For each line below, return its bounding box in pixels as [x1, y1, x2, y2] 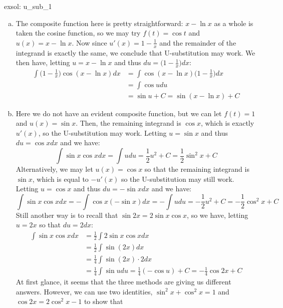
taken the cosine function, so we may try [16, 28, 141, 38]
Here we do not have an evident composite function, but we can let [16, 108, 222, 118]
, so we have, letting [187, 209, 248, 220]
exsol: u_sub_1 [4, 1, 52, 11]
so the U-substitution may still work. [121, 173, 234, 184]
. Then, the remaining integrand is [76, 118, 181, 128]
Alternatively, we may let [16, 164, 93, 174]
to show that [84, 296, 123, 306]
